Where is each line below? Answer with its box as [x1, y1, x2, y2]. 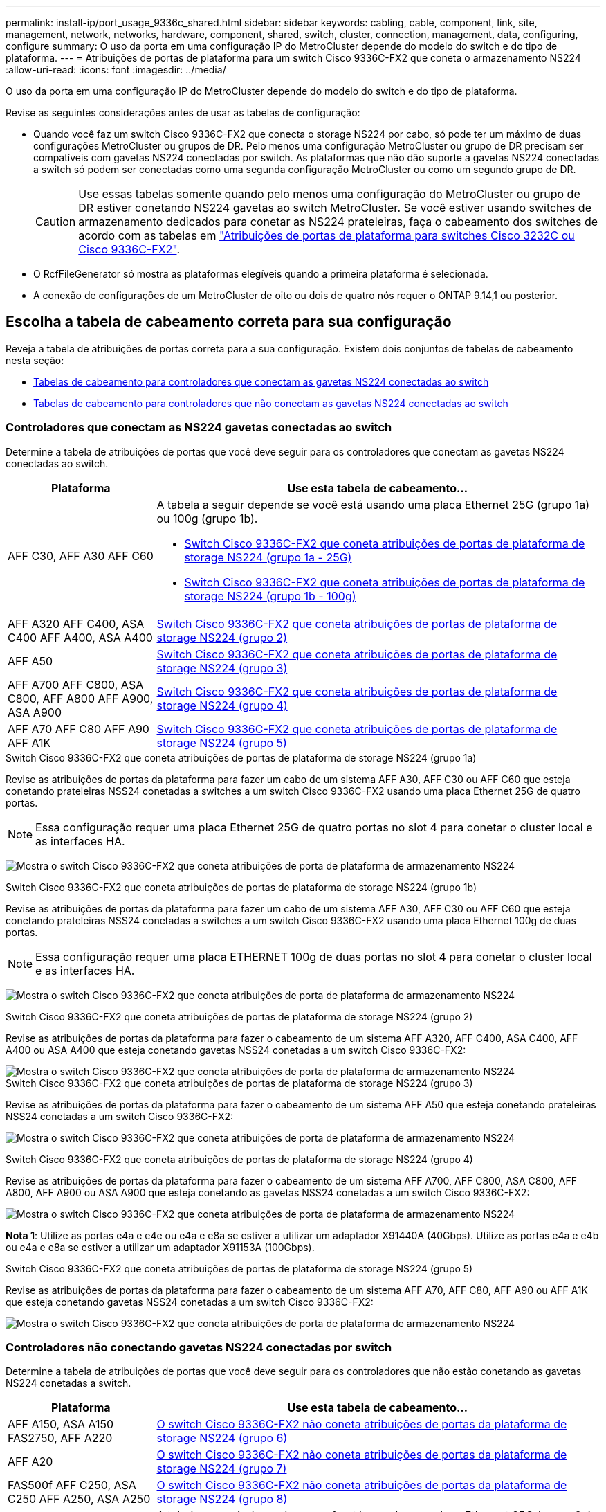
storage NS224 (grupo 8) [156, 1492, 288, 1506]
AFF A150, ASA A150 [8, 1417, 114, 1432]
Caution [35, 215, 76, 228]
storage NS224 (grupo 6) [156, 1431, 288, 1446]
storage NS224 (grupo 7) [156, 1461, 287, 1476]
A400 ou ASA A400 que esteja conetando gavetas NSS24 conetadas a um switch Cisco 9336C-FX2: [6, 1043, 466, 1056]
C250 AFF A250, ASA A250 [8, 1492, 151, 1506]
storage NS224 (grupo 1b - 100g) [184, 588, 356, 603]
